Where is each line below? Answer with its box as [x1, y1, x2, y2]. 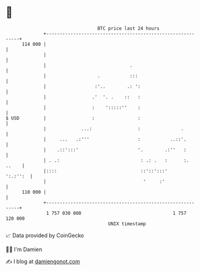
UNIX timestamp [108, 220, 146, 227]
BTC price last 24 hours [97, 25, 160, 31]
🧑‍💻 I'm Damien [5, 246, 43, 253]
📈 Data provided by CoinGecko [5, 232, 84, 239]
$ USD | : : [5, 115, 141, 121]
